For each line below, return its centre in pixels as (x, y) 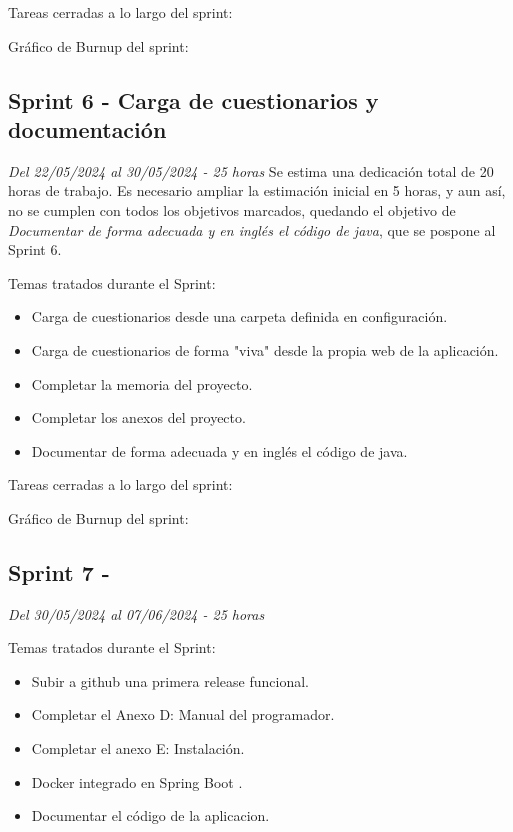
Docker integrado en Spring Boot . (137, 781)
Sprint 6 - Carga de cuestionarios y (193, 99)
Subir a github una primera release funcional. (170, 680)
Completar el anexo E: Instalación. (138, 748)
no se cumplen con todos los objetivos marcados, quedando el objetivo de (232, 209)
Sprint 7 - (59, 571)
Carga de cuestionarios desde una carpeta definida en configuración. (239, 316)
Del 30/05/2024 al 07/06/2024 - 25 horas (136, 613)
